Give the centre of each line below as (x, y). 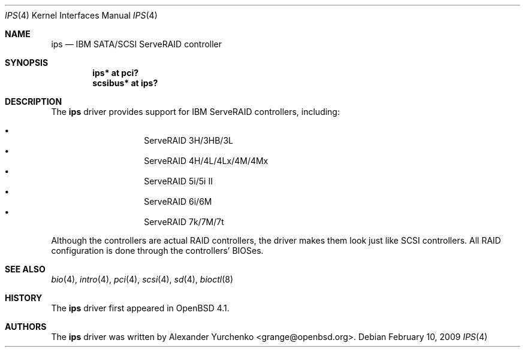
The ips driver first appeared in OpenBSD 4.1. (140, 308)
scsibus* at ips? (125, 83)
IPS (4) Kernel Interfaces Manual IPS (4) (81, 15)
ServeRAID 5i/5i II (178, 181)
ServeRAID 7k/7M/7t (184, 222)
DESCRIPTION (34, 101)
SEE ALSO (25, 269)
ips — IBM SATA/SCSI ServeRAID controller (137, 44)
